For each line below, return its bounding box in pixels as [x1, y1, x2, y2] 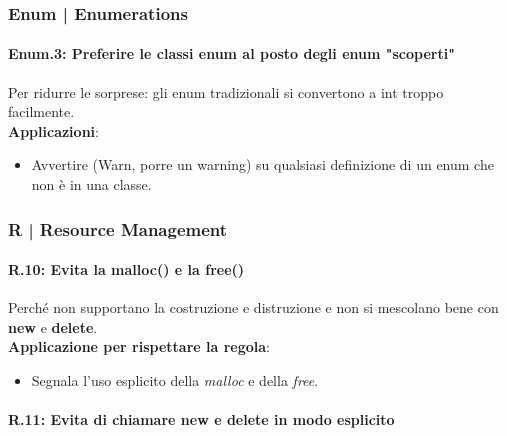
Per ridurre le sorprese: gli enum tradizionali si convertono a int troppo [8, 81, 444, 102]
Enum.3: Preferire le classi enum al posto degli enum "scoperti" [8, 43, 455, 64]
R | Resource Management [8, 216, 228, 241]
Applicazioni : [8, 120, 99, 141]
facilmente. [8, 101, 75, 122]
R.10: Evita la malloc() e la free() [8, 259, 245, 280]
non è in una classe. [31, 174, 152, 195]
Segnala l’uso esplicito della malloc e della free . [31, 370, 319, 391]
